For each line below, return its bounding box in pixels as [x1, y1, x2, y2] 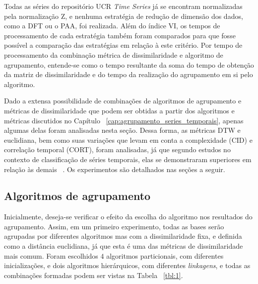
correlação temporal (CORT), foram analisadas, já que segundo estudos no [4, 144, 231, 155]
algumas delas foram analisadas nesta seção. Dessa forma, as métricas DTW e [4, 125, 241, 135]
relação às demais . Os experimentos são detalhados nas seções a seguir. [4, 164, 225, 174]
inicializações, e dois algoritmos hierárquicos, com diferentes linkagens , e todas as [4, 260, 251, 271]
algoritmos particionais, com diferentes [106, 250, 224, 261]
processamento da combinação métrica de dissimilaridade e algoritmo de [4, 49, 223, 60]
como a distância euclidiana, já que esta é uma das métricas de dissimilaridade [4, 241, 243, 251]
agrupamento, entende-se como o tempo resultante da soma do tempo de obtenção [4, 59, 254, 70]
